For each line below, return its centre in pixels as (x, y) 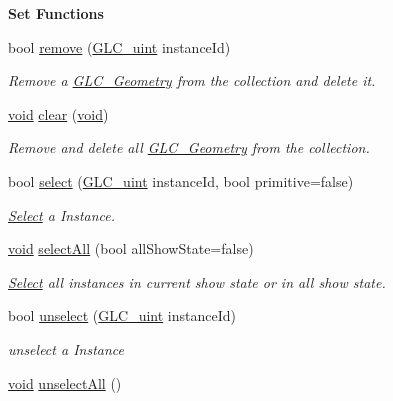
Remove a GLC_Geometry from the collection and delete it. (192, 80)
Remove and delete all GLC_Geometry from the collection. (189, 147)
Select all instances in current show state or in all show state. (197, 281)
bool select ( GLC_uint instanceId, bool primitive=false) (181, 180)
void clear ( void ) (58, 113)
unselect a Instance (66, 348)
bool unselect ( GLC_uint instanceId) (122, 315)
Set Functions (56, 13)
